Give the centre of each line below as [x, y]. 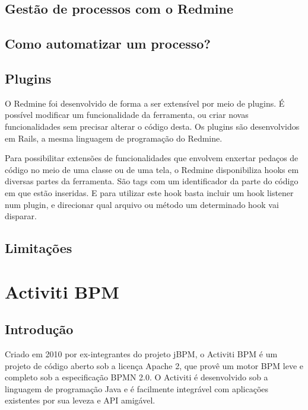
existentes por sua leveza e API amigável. [80, 400]
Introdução [39, 329]
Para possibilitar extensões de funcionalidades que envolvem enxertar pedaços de [152, 158]
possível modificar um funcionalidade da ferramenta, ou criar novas [127, 115]
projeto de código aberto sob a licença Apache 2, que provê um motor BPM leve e [154, 365]
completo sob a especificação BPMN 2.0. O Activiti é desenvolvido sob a [136, 377]
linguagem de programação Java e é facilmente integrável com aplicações [137, 388]
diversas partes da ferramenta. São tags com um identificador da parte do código [152, 181]
